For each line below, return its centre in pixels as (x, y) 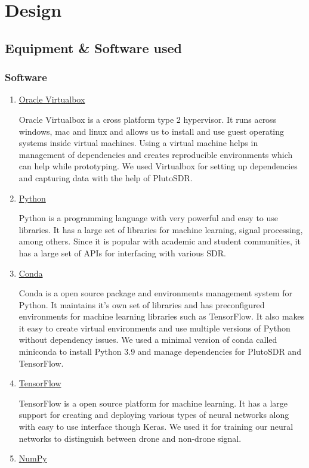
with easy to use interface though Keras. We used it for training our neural (156, 427)
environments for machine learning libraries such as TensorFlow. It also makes (162, 316)
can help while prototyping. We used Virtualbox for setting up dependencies (158, 166)
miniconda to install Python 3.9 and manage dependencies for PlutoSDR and (160, 351)
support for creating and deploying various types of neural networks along (154, 415)
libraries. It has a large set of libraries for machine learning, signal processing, (161, 229)
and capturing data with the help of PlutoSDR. (106, 177)
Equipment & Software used (93, 47)
